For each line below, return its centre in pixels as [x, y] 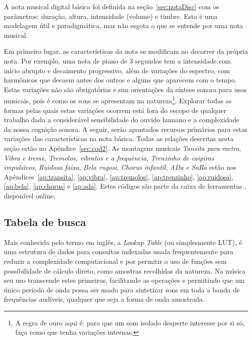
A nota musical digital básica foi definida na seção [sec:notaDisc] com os [111, 6]
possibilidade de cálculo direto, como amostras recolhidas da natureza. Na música [125, 270]
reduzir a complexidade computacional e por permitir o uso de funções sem [115, 261]
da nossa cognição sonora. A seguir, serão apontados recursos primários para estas [126, 129]
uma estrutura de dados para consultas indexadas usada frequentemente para [119, 251]
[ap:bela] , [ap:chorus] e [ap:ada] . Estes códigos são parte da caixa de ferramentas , [125, 186]
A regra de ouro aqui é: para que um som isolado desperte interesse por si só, [130, 322]
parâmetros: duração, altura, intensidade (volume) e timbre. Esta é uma [111, 16]
